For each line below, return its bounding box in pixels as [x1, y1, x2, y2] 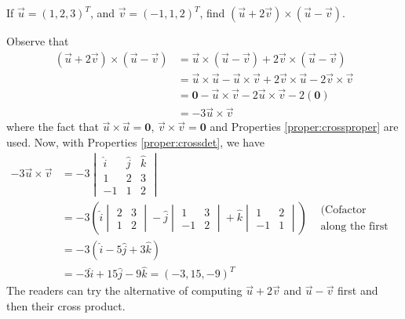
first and [337, 282, 378, 299]
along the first [320, 220, 389, 232]
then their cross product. [6, 297, 126, 314]
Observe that [6, 33, 69, 49]
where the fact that [6, 118, 99, 135]
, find [199, 5, 225, 20]
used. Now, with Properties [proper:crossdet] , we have [6, 133, 265, 150]
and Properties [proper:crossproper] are [210, 118, 399, 135]
